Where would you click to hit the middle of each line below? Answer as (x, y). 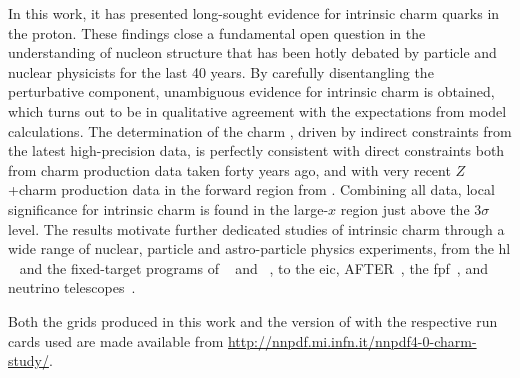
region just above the (405, 208)
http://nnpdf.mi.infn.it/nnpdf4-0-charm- (352, 340)
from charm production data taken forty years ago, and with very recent (229, 169)
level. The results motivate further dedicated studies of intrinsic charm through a (256, 228)
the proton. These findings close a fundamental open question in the (217, 32)
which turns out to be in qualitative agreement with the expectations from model (257, 110)
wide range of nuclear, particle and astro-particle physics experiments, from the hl (259, 248)
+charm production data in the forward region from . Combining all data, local (251, 189)
